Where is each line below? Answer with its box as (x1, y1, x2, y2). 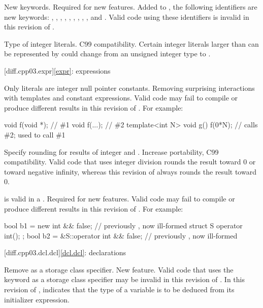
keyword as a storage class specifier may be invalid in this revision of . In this (4, 274, 245, 285)
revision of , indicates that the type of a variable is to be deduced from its (4, 284, 235, 295)
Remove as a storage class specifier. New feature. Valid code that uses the (4, 264, 234, 275)
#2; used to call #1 (4, 129, 65, 140)
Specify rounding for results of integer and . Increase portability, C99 (4, 146, 219, 157)
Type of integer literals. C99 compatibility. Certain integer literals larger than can (4, 38, 259, 49)
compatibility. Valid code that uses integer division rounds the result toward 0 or (4, 156, 256, 167)
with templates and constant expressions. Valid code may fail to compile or (4, 92, 238, 103)
